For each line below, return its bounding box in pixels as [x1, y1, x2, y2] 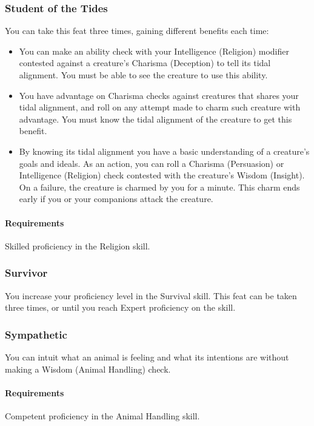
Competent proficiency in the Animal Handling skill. [5, 409, 200, 422]
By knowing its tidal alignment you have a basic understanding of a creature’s [19, 144, 310, 157]
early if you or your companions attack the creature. [19, 192, 213, 205]
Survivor [5, 265, 48, 280]
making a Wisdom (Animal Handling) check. [5, 362, 171, 375]
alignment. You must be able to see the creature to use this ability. [19, 69, 268, 81]
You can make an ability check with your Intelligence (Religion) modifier [19, 44, 289, 57]
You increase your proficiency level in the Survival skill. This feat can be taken [5, 289, 297, 302]
